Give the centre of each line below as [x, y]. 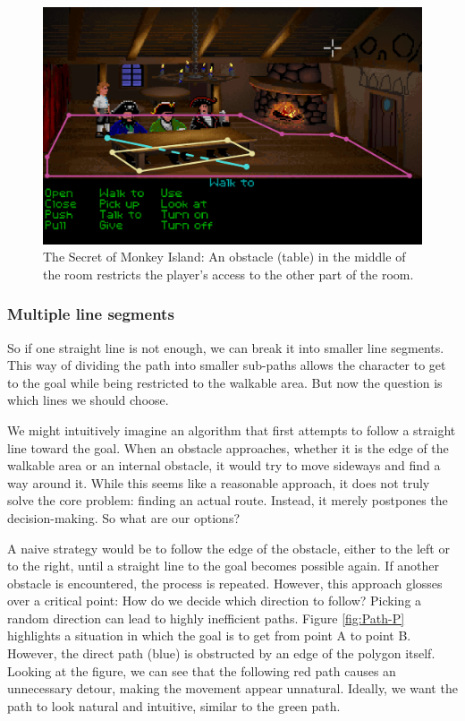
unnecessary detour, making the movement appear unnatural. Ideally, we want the [232, 688]
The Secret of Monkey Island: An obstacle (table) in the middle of [224, 257]
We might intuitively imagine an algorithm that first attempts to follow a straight [232, 429]
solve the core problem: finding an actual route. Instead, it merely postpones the [228, 500]
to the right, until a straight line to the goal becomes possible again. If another [224, 566]
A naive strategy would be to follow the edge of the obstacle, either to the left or [228, 548]
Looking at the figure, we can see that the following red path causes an [202, 670]
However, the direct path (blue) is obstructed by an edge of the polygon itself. [221, 653]
